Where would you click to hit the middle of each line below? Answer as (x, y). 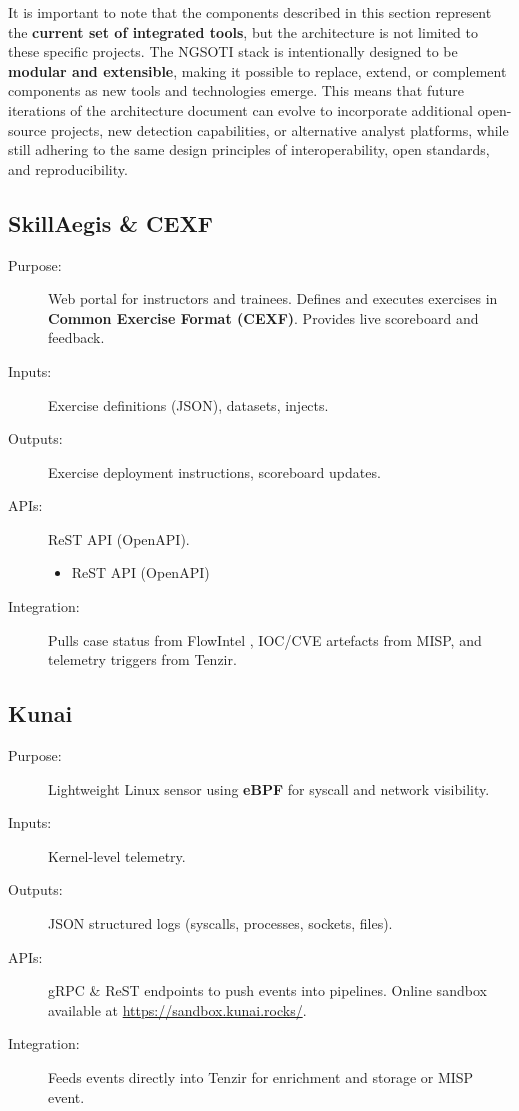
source (27, 129)
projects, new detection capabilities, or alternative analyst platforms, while (279, 129)
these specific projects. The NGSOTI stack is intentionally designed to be (233, 51)
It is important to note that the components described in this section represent (250, 12)
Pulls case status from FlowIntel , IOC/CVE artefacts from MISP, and (265, 639)
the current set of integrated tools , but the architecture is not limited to (243, 31)
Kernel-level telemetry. (117, 855)
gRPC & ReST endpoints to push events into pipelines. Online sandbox (267, 990)
